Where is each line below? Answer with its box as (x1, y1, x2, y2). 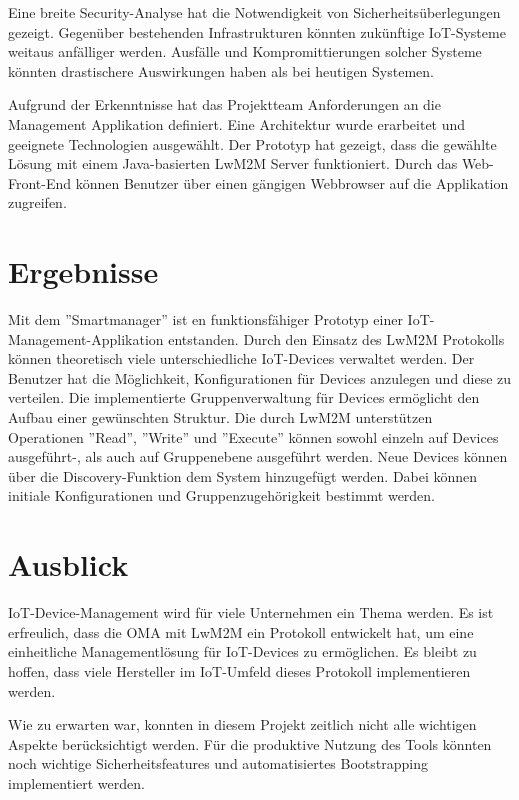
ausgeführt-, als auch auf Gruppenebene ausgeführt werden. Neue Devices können (8, 446, 508, 467)
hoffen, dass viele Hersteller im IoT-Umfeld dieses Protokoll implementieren (8, 660, 471, 681)
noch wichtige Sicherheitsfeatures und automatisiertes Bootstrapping (8, 753, 428, 774)
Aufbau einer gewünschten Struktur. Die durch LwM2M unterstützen (8, 407, 433, 428)
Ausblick (8, 544, 129, 585)
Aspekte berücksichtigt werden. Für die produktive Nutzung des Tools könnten (8, 733, 492, 754)
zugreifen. (8, 192, 67, 213)
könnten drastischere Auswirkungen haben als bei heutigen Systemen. (8, 60, 434, 81)
